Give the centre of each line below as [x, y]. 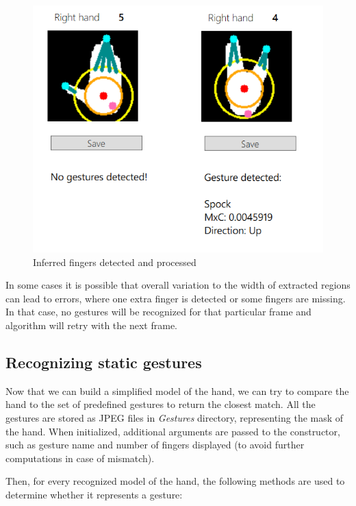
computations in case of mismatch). [80, 458]
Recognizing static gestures [104, 362]
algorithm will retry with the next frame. [92, 325]
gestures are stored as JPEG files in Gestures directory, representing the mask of [175, 417]
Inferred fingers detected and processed [115, 262]
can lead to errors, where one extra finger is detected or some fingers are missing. [176, 298]
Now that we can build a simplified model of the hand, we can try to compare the [177, 390]
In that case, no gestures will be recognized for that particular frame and [158, 312]
